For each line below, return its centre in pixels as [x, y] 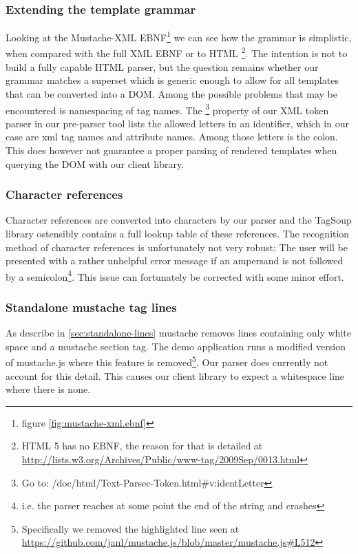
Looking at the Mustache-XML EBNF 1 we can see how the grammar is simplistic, [179, 36]
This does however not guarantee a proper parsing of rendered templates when [171, 150]
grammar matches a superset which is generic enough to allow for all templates [172, 80]
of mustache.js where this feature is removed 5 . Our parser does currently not [167, 361]
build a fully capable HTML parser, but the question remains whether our [162, 66]
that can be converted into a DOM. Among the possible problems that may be [171, 93]
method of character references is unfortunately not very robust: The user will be [177, 247]
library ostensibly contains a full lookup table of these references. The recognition [178, 233]
